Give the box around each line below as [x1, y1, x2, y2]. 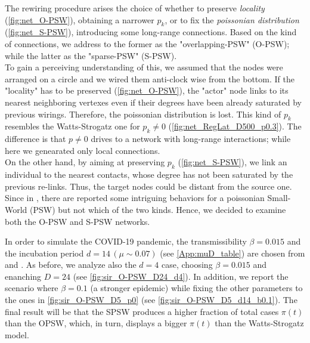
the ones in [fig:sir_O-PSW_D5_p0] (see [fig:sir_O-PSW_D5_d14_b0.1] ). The [5, 293, 297, 306]
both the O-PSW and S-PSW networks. [5, 215, 150, 227]
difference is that [5, 132, 66, 145]
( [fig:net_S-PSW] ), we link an [178, 156, 287, 168]
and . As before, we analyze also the [5, 258, 137, 271]
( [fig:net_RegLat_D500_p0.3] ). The [168, 120, 302, 132]
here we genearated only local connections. [5, 144, 160, 156]
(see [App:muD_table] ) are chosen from [160, 246, 305, 259]
